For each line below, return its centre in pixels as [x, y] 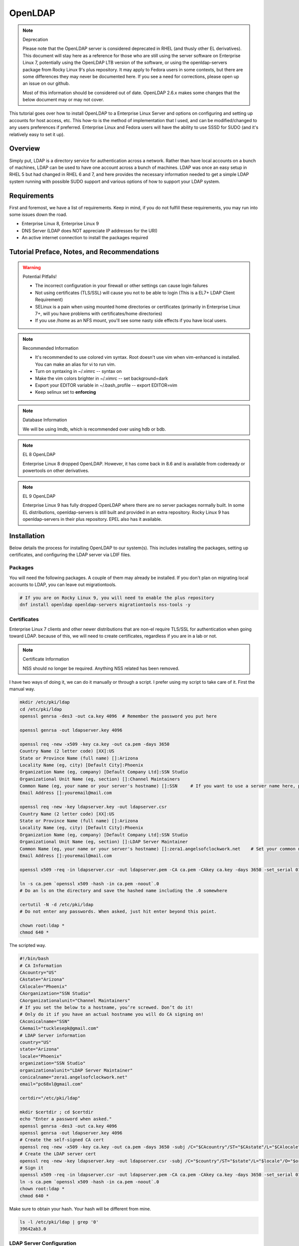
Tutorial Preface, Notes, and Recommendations [84, 252]
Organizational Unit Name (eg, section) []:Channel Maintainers [100, 779]
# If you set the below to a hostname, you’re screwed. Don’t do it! [106, 1007]
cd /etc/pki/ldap [41, 709]
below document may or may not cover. [63, 100]
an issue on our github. [46, 83]
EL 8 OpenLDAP [39, 455]
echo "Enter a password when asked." [66, 1119]
